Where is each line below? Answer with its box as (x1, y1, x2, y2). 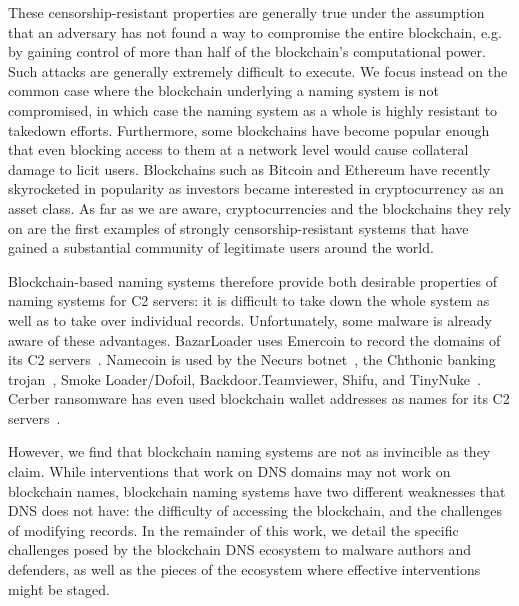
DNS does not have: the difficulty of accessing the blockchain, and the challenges (8, 500, 502, 521)
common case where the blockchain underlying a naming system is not (8, 80, 439, 101)
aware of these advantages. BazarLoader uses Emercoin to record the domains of (8, 329, 501, 350)
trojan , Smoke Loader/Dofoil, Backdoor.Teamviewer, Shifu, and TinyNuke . (8, 368, 481, 389)
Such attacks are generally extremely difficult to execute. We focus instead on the (8, 60, 508, 81)
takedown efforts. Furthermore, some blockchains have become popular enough (8, 119, 490, 140)
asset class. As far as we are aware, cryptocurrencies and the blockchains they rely (8, 197, 512, 218)
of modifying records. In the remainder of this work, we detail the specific (8, 519, 459, 540)
